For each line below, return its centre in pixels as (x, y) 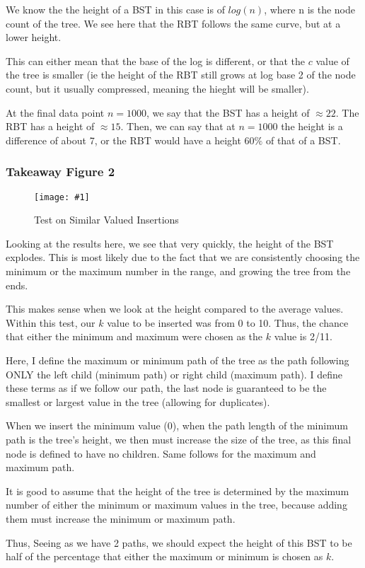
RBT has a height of (50, 126)
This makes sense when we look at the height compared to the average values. (175, 309)
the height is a (312, 126)
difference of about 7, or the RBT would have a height (123, 140)
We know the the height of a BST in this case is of (115, 9)
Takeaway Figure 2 (60, 172)
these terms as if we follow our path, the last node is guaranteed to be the (166, 388)
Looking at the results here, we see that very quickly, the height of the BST (170, 243)
